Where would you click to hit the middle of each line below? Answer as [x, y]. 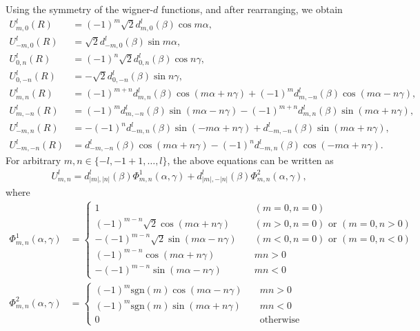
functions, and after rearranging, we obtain [252, 9]
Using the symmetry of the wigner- [80, 9]
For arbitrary [33, 160]
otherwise [280, 320]
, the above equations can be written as [250, 160]
